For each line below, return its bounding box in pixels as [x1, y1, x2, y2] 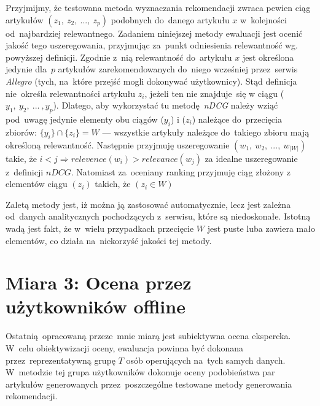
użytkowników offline [6, 294, 185, 319]
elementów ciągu [6, 177, 68, 190]
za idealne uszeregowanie [205, 151, 298, 164]
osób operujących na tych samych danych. [126, 353, 286, 366]
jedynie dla [6, 63, 47, 75]
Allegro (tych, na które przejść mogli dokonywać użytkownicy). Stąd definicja [6, 74, 297, 87]
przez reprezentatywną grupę [6, 353, 116, 366]
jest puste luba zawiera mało [207, 221, 315, 234]
